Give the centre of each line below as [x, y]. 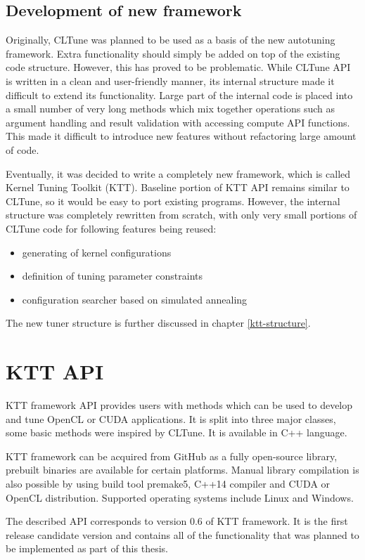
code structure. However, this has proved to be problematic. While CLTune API [178, 67]
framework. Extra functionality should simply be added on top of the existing [173, 53]
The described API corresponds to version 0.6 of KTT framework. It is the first [177, 521]
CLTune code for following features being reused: [111, 228]
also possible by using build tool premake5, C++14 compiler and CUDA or [168, 483]
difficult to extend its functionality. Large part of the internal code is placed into [179, 95]
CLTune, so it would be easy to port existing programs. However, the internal [173, 201]
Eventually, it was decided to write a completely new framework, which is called [178, 173]
